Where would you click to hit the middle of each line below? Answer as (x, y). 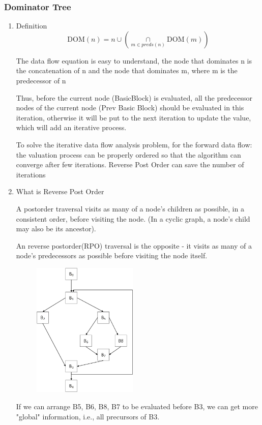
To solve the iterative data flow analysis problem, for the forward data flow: (134, 144)
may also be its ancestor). (56, 229)
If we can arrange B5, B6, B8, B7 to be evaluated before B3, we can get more (137, 406)
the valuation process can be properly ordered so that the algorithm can (128, 154)
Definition (32, 26)
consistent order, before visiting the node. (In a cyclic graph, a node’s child (133, 218)
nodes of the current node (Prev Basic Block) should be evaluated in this (130, 108)
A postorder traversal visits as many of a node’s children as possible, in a (130, 208)
